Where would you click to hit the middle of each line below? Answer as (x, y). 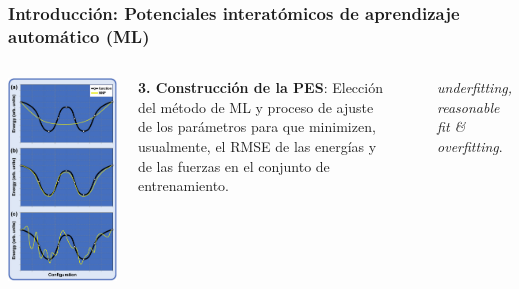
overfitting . (470, 145)
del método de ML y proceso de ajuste (255, 106)
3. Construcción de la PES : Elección (260, 87)
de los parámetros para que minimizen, (256, 126)
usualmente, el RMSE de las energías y (257, 145)
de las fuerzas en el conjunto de (233, 165)
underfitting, (474, 87)
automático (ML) (79, 35)
